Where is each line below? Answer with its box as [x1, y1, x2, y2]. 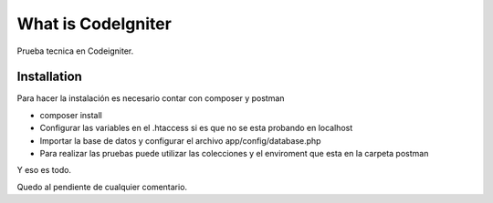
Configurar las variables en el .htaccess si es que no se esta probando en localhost [39, 123, 353, 134]
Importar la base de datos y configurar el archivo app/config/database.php [39, 135, 321, 146]
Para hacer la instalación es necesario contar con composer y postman [16, 93, 285, 104]
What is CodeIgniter [16, 14, 173, 34]
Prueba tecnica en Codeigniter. [16, 46, 134, 56]
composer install [39, 109, 102, 120]
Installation [16, 69, 82, 85]
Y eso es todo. [16, 165, 72, 176]
